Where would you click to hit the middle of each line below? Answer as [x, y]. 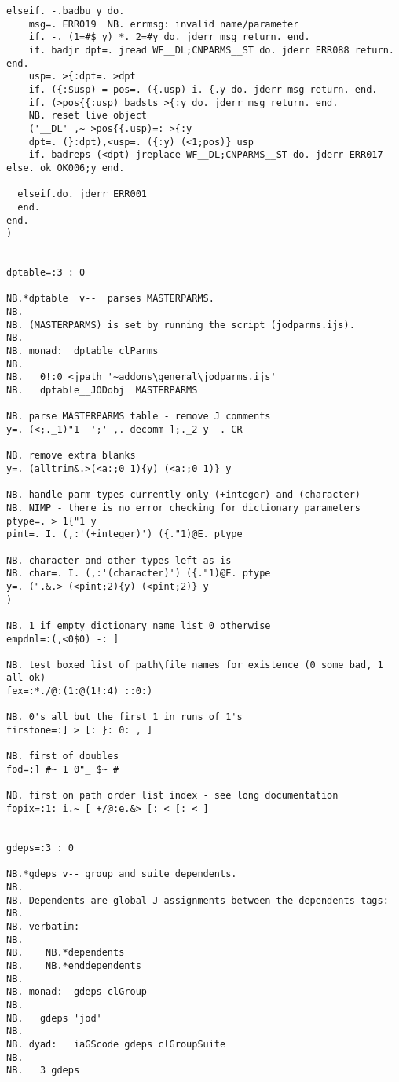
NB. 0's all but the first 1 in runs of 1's [124, 717]
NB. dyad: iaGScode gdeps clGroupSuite [116, 1044]
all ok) [26, 678]
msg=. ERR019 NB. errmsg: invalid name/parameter [164, 24]
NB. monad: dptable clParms [82, 351]
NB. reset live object [88, 116]
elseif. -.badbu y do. [66, 11]
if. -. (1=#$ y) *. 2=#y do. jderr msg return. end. [169, 37]
